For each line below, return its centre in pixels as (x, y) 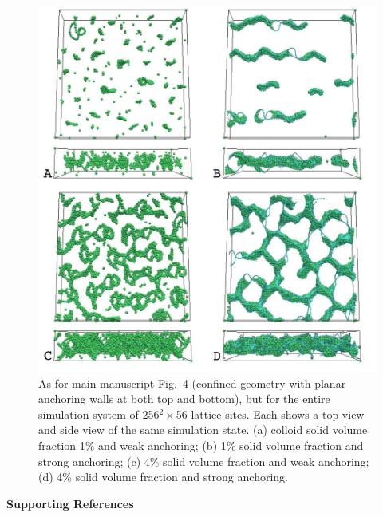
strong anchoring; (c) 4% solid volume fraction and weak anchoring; (204, 461)
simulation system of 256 (99, 414)
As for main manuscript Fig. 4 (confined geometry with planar (192, 383)
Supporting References (70, 503)
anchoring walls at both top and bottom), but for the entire (184, 399)
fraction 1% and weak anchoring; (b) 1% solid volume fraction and (201, 445)
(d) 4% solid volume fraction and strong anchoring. (163, 477)
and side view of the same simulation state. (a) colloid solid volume (203, 430)
